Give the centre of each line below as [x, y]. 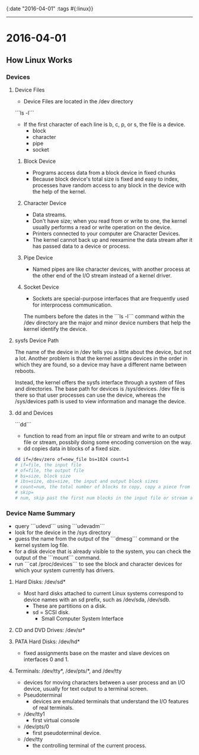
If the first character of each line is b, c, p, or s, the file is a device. [104, 124]
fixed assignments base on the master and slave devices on [97, 653]
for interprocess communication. [72, 305]
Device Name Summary [41, 513]
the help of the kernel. [60, 191]
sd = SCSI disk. [51, 612]
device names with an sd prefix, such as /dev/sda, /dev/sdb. [97, 600]
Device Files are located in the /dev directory [78, 101]
